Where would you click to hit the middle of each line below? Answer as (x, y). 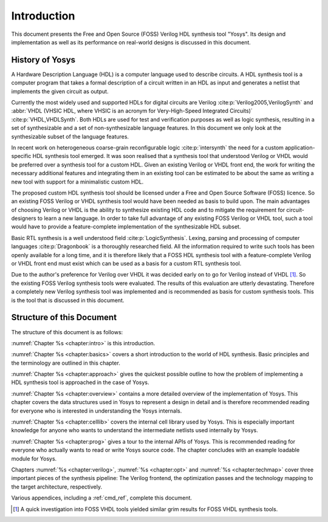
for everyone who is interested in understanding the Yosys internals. (97, 411)
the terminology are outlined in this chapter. (66, 363)
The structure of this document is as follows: (67, 332)
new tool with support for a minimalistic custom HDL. (77, 182)
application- (300, 147)
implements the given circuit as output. (60, 91)
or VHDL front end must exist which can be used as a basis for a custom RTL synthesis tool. (126, 264)
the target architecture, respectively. (57, 487)
